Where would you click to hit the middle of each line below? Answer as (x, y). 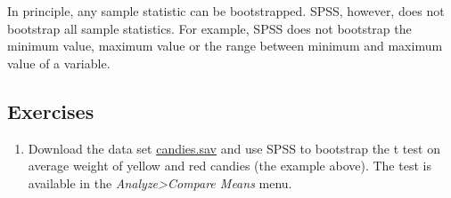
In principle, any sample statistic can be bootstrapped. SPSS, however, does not (226, 11)
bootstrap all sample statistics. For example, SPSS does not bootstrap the (209, 28)
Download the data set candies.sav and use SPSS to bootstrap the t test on (234, 148)
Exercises (51, 111)
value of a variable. (59, 63)
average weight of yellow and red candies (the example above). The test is (230, 166)
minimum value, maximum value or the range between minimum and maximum (225, 46)
